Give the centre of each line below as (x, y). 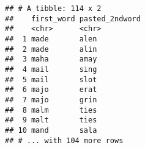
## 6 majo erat (51, 90)
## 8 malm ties (51, 110)
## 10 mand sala (51, 130)
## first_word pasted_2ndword (73, 19)
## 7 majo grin (51, 100)
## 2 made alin (51, 49)
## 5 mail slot (51, 79)
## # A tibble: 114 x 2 (53, 9)
